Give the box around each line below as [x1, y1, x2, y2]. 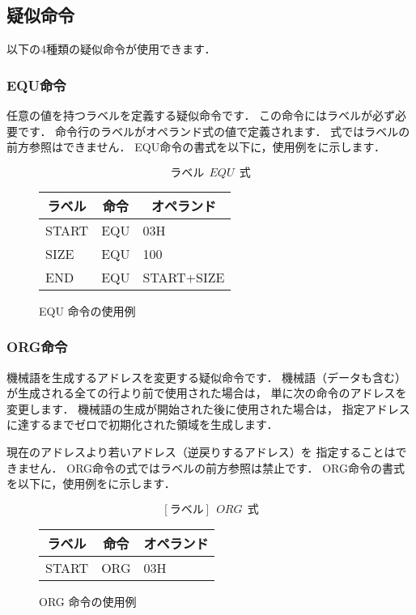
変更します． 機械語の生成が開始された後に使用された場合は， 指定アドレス [6, 400, 410, 417]
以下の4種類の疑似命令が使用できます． [6, 40, 216, 57]
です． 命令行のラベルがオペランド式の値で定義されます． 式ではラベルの [17, 122, 410, 139]
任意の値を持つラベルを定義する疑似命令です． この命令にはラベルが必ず [6, 107, 396, 124]
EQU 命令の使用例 [39, 302, 136, 319]
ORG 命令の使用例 [39, 592, 137, 609]
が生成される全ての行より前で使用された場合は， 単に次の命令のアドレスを [6, 384, 407, 401]
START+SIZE [142, 267, 225, 286]
